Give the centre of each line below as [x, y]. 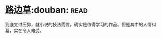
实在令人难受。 [29, 30]
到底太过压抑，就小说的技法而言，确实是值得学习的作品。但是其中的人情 [78, 24]
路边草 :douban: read [46, 10]
